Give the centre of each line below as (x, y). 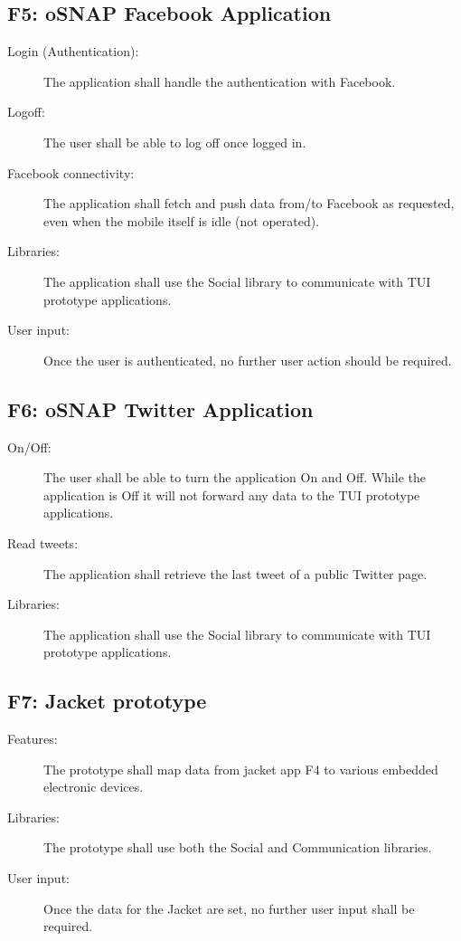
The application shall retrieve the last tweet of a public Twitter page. (235, 573)
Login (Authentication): (73, 51)
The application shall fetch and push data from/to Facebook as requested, (249, 203)
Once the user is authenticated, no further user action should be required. (248, 360)
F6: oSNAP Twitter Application (160, 409)
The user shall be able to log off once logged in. (175, 142)
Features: (33, 739)
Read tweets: (43, 542)
